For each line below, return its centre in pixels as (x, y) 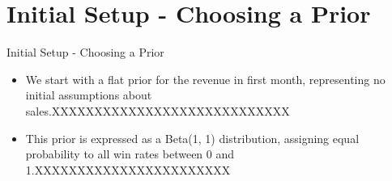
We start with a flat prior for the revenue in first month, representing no (205, 79)
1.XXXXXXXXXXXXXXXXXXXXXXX (128, 169)
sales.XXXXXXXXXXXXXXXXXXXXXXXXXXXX (158, 110)
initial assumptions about (89, 95)
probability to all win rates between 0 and (130, 154)
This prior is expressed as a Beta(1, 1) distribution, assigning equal (192, 138)
